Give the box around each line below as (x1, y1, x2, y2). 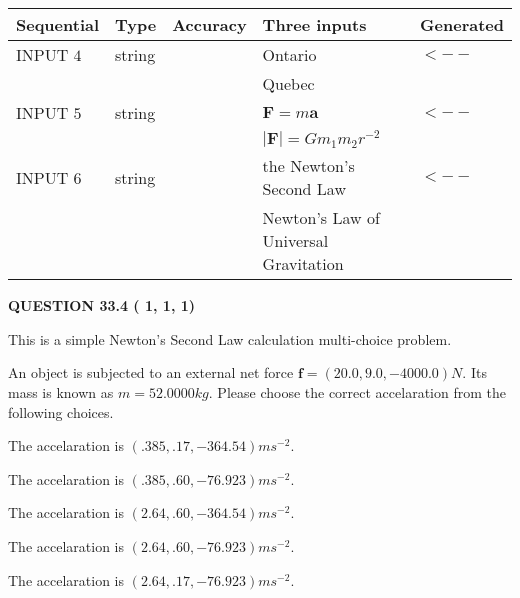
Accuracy (172, 13, 247, 36)
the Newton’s (262, 154, 355, 178)
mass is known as (8, 382, 114, 403)
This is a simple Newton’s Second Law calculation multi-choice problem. (8, 328, 452, 349)
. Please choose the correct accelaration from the (208, 382, 506, 403)
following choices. (8, 401, 114, 422)
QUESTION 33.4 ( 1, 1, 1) (8, 295, 196, 316)
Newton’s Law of (262, 206, 380, 230)
